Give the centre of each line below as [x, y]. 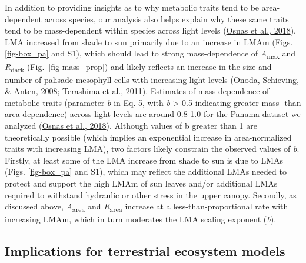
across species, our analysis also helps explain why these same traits [167, 19]
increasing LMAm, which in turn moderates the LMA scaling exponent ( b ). [141, 219]
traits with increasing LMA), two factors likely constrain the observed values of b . [152, 149]
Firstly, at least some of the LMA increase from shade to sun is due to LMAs [144, 160]
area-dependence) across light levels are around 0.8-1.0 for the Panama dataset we [153, 114]
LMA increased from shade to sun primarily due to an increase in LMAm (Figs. [149, 41]
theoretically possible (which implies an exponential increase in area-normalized [148, 137]
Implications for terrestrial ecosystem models [145, 251]
